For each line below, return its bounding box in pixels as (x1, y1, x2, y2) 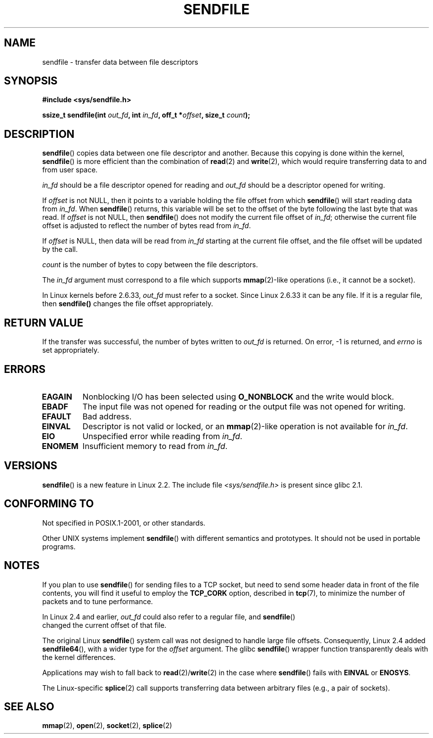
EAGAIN (42, 391, 72, 402)
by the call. (42, 245, 78, 254)
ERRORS (4, 363, 46, 375)
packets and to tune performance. (42, 597, 153, 606)
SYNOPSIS (4, 75, 58, 87)
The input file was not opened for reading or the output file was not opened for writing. (83, 401, 406, 411)
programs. (42, 542, 76, 551)
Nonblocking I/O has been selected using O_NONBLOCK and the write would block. (83, 391, 394, 402)
